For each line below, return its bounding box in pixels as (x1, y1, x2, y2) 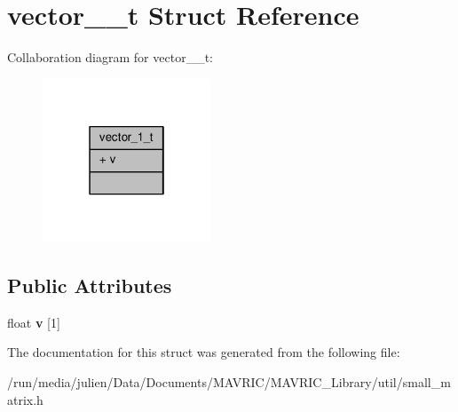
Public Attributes (7, 271, 172, 298)
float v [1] (7, 313, 60, 331)
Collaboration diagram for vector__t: (7, 48, 213, 67)
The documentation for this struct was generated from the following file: (7, 343, 400, 361)
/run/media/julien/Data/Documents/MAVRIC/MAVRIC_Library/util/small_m (7, 372, 451, 391)
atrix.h (7, 390, 43, 408)
